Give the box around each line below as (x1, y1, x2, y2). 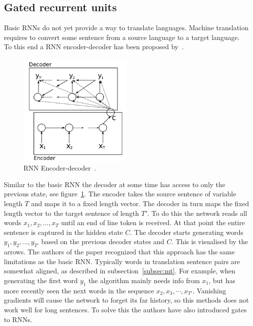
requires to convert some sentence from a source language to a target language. (4, 32, 240, 42)
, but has (209, 275, 235, 285)
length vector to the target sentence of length (4, 208, 139, 218)
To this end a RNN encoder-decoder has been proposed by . (4, 41, 184, 52)
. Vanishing (193, 285, 226, 295)
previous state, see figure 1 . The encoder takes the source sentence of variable (4, 189, 236, 199)
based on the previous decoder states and (41, 236, 165, 247)
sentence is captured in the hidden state (4, 227, 123, 237)
